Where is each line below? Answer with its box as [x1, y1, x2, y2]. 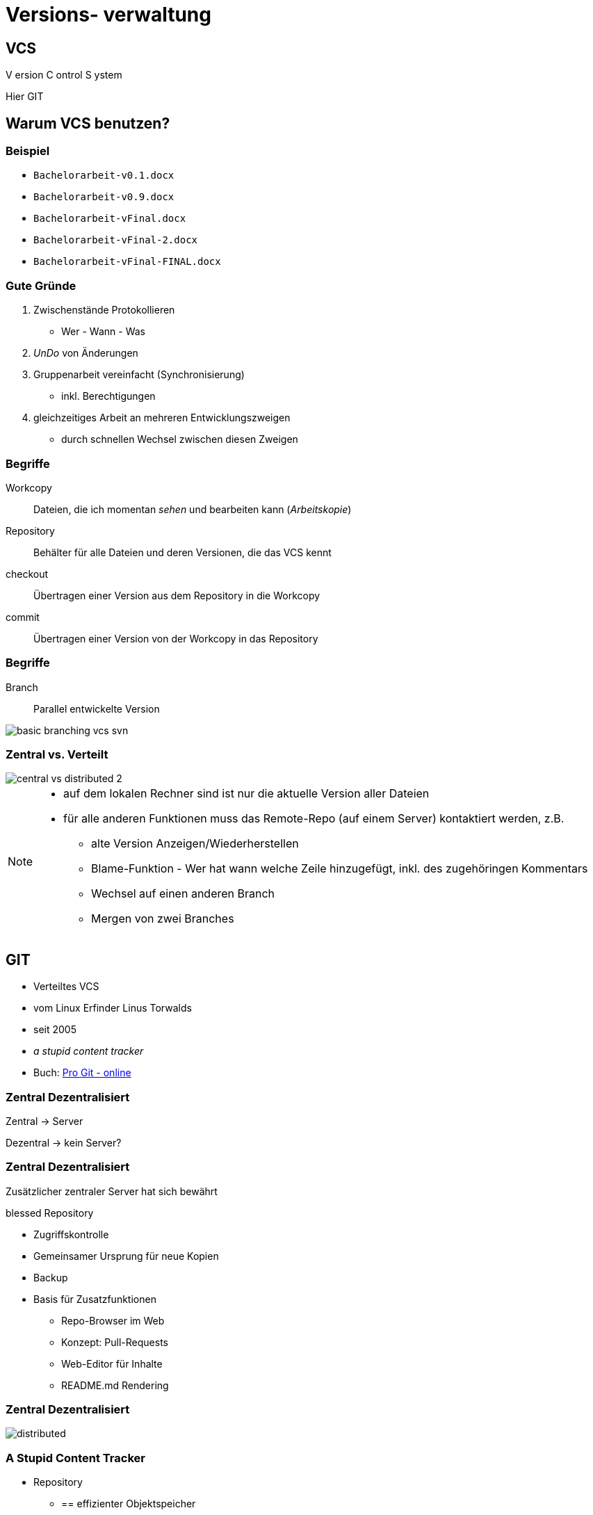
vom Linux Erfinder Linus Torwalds [33, 1002, 192, 1014]
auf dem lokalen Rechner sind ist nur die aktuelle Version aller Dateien [63, 786, 430, 801]
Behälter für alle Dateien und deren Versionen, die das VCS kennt [33, 546, 332, 558]
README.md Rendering [61, 1379, 169, 1391]
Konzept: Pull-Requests [61, 1336, 168, 1348]
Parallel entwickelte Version [33, 702, 160, 715]
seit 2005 [33, 1023, 76, 1036]
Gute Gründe [6, 278, 76, 293]
